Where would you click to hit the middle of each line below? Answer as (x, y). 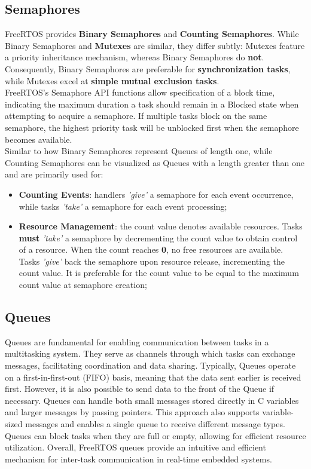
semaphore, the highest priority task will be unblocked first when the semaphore (152, 127)
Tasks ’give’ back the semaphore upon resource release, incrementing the (152, 261)
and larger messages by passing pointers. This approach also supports (132, 412)
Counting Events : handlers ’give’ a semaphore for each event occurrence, (156, 194)
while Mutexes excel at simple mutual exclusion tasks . (112, 80)
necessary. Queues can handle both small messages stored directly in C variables (152, 400)
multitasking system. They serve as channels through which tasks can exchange (150, 353)
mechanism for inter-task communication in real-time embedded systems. (138, 459)
